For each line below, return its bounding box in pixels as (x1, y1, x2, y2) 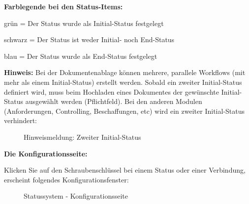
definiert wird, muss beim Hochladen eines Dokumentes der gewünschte (4, 86, 219, 97)
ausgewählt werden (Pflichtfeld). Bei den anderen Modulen (25, 96, 202, 106)
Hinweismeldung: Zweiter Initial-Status (24, 131, 141, 142)
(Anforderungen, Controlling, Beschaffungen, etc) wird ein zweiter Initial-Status (4, 105, 245, 116)
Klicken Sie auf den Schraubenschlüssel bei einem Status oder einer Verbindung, (4, 165, 246, 175)
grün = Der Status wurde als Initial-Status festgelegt (4, 18, 164, 28)
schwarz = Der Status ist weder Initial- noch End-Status (4, 34, 175, 45)
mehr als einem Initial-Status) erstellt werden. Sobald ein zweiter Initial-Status (4, 76, 242, 87)
